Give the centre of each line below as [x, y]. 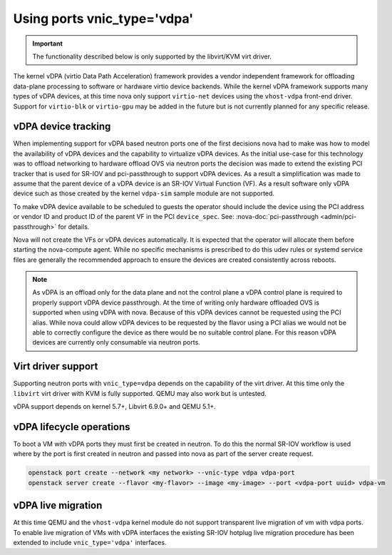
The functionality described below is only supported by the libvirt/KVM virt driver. [152, 56]
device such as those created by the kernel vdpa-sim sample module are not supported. [144, 193]
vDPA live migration [58, 505]
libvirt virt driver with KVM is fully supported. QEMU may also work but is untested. [140, 393]
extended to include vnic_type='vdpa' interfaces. [90, 543]
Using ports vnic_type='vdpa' [103, 19]
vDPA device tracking [62, 127]
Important [48, 44]
